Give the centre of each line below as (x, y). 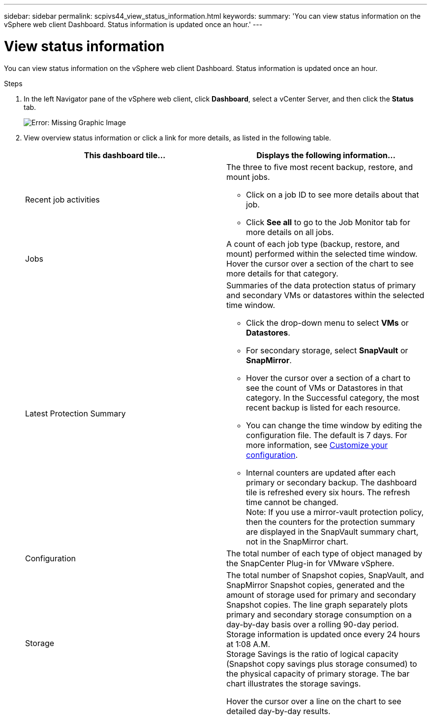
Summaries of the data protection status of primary (321, 285)
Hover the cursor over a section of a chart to (328, 378)
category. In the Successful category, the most (333, 397)
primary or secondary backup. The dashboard (331, 482)
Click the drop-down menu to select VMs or (327, 323)
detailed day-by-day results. (278, 711)
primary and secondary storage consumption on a (319, 614)
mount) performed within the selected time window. (322, 254)
